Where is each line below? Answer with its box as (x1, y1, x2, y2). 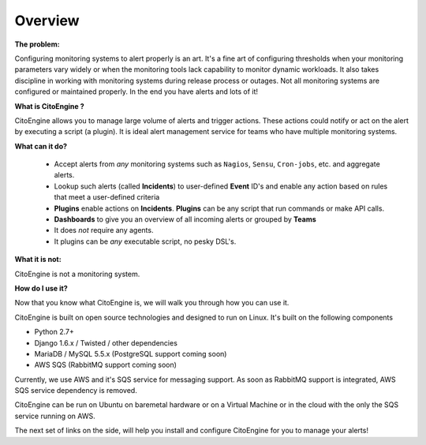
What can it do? (14, 141, 67, 151)
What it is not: (14, 255, 62, 264)
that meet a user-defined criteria (54, 193, 160, 202)
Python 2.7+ (34, 327, 75, 337)
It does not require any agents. (54, 226, 154, 235)
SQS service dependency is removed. (14, 386, 137, 395)
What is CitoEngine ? (14, 101, 84, 110)
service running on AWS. (14, 411, 95, 421)
